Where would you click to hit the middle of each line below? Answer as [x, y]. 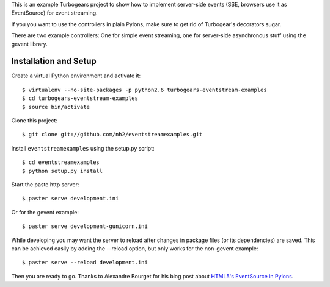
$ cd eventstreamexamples [61, 162]
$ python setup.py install [63, 171]
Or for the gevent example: [45, 212]
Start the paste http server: [45, 184]
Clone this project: [35, 121]
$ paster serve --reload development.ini [85, 263]
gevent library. [30, 44]
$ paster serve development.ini [71, 199]
